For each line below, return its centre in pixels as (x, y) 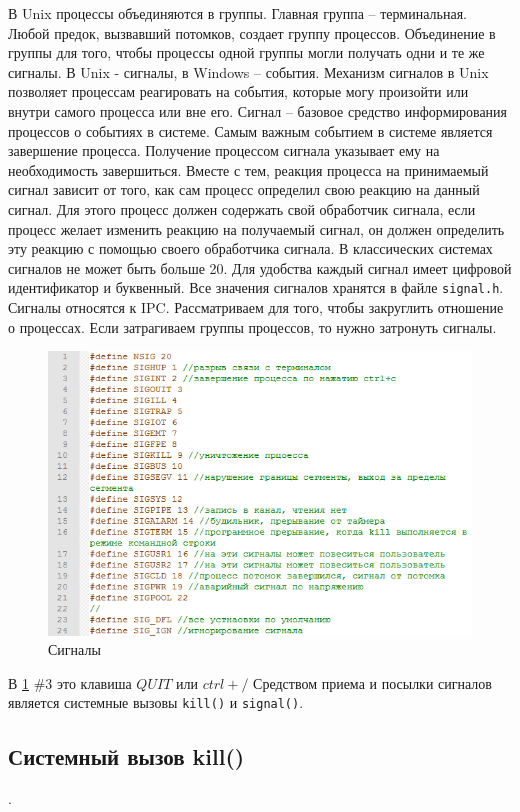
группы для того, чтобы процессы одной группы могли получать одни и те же (246, 52)
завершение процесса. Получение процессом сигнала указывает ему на (224, 150)
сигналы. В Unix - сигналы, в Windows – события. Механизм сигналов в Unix (248, 71)
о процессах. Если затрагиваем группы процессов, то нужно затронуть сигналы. (252, 326)
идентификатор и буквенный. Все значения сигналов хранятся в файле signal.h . (256, 287)
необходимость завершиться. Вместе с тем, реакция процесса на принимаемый (248, 169)
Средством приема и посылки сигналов (372, 682)
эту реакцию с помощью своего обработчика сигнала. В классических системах (250, 248)
